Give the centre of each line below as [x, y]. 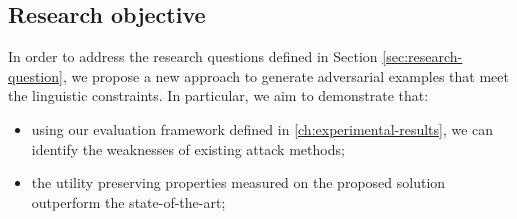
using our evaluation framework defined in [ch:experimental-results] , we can [262, 128]
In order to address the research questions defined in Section [193, 56]
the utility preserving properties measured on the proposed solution [238, 182]
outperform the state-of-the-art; [128, 201]
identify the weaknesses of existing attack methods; [188, 148]
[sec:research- [422, 56]
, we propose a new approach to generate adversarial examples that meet [285, 75]
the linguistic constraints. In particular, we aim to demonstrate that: [218, 95]
